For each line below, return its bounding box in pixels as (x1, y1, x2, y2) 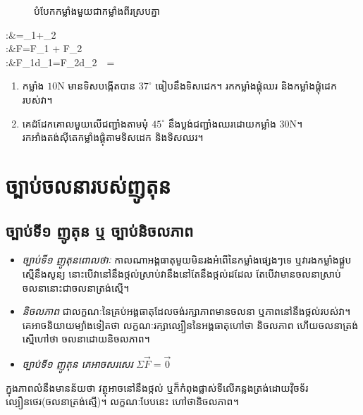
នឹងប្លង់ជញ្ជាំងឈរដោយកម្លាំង (168, 116, 276, 130)
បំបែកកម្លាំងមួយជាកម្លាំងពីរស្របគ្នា (34, 4, 161, 18)
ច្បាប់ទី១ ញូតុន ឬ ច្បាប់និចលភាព (6, 219, 194, 241)
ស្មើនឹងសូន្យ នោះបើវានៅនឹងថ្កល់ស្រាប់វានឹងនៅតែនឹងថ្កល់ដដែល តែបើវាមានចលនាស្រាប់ (22, 266, 341, 280)
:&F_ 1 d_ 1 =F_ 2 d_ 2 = (6, 54, 115, 69)
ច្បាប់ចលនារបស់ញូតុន (6, 171, 171, 199)
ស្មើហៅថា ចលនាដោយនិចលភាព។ (22, 331, 150, 346)
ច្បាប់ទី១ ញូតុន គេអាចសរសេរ (22, 357, 133, 371)
